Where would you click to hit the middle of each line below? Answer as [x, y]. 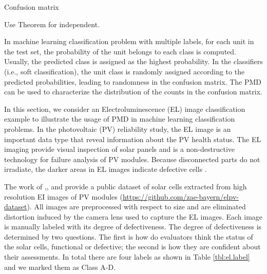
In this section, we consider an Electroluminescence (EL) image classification [125, 109]
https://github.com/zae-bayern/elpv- [180, 196]
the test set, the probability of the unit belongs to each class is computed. [120, 51]
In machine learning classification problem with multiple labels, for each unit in [129, 41]
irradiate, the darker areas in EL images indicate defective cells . [106, 169]
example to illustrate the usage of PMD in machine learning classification [120, 119]
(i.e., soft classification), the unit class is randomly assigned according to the [125, 71]
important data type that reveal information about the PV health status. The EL [133, 139]
